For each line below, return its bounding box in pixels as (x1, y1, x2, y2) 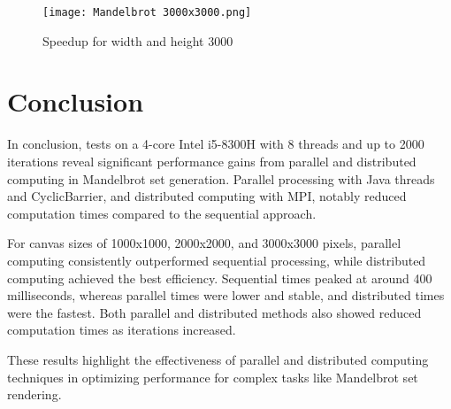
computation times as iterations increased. (7, 320, 236, 339)
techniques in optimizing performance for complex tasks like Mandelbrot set (7, 367, 418, 386)
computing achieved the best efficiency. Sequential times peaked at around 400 (7, 268, 432, 287)
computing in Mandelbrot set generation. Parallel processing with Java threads (7, 169, 435, 188)
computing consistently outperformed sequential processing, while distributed (7, 251, 426, 269)
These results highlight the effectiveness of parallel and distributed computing (7, 350, 429, 368)
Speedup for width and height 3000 (42, 31, 233, 50)
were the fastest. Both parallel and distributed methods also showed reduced (7, 303, 422, 321)
